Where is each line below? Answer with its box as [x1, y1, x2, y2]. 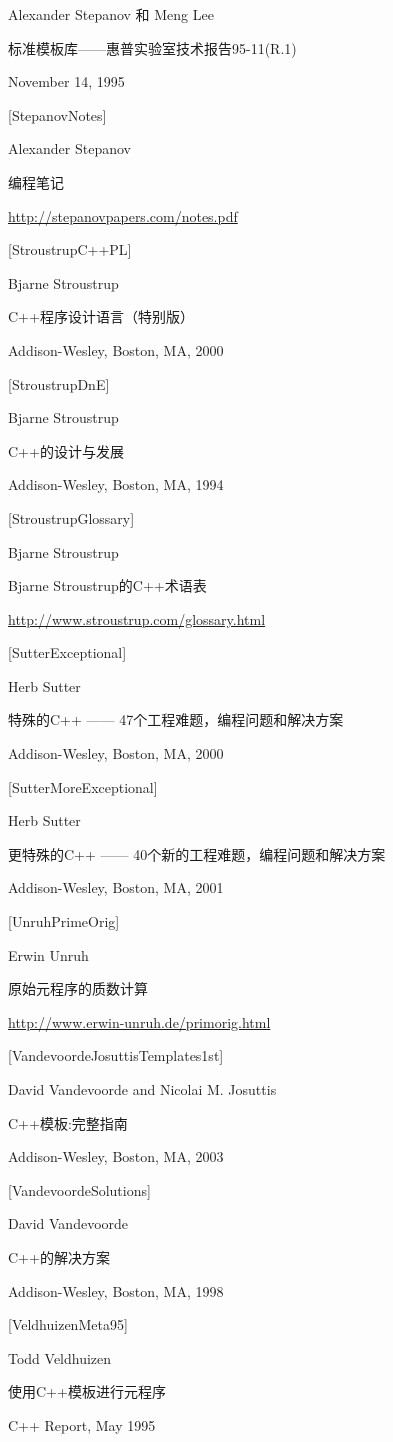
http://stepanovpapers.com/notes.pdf [8, 205, 238, 226]
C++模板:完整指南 [8, 1112, 128, 1133]
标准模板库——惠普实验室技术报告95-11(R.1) [8, 37, 297, 58]
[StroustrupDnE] [8, 373, 110, 394]
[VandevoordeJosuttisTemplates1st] [8, 1045, 224, 1066]
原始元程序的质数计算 [8, 978, 148, 999]
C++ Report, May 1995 [8, 1414, 156, 1435]
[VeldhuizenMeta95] [8, 1314, 128, 1335]
